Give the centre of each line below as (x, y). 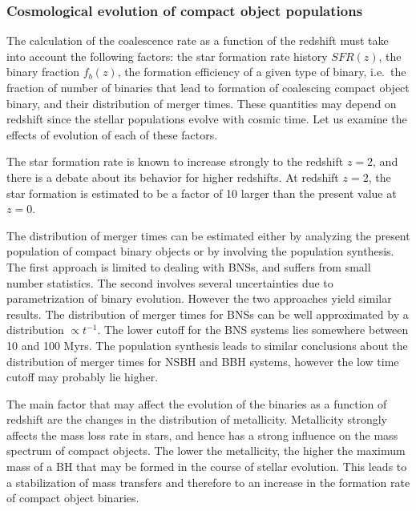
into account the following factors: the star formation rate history (167, 56)
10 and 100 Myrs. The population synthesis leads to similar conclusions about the (207, 345)
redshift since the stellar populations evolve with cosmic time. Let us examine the (207, 119)
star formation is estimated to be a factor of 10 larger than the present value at (202, 193)
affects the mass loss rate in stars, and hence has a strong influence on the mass (202, 435)
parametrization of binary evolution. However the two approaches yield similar (199, 298)
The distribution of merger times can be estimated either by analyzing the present (208, 235)
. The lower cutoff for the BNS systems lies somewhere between (253, 330)
